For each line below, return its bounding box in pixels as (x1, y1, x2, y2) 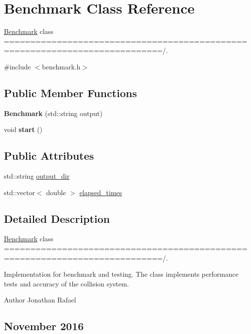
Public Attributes (4, 148, 94, 163)
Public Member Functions (4, 85, 137, 100)
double (46, 187, 66, 197)
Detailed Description (4, 211, 110, 226)
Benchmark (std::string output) (4, 108, 102, 118)
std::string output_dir (4, 171, 70, 181)
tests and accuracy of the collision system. (4, 278, 129, 288)
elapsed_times (79, 187, 122, 197)
